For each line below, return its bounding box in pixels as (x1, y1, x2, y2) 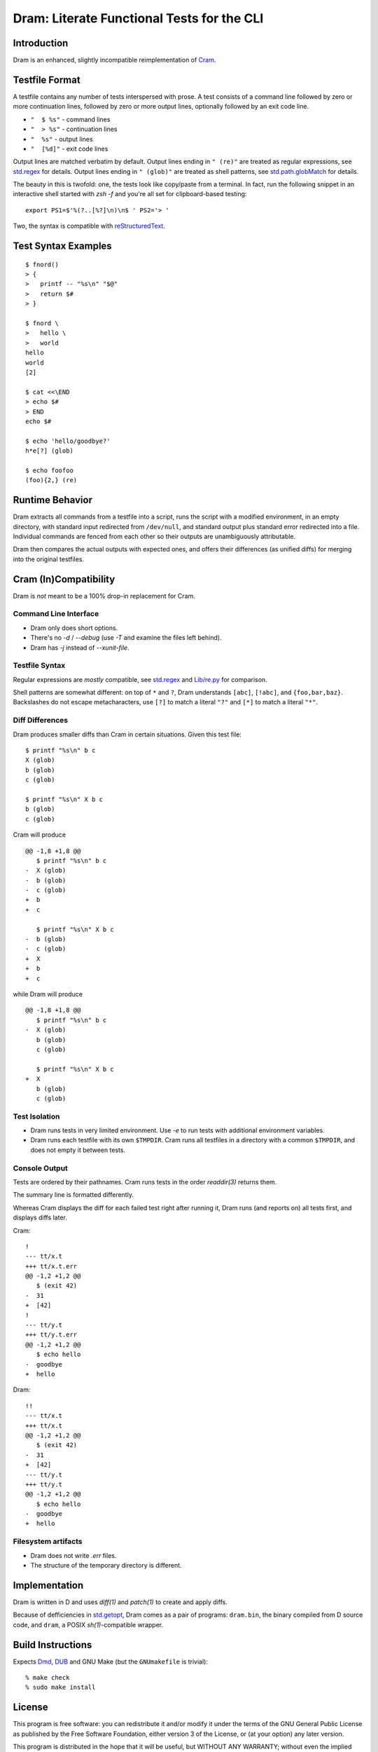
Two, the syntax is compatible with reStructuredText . (13, 221, 166, 231)
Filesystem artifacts (13, 1537, 83, 1547)
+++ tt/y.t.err (25, 1331, 78, 1339)
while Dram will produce (13, 990, 83, 998)
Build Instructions (13, 1638, 92, 1650)
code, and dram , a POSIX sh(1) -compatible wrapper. (13, 1620, 164, 1629)
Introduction (13, 37, 69, 49)
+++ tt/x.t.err (25, 1262, 78, 1270)
